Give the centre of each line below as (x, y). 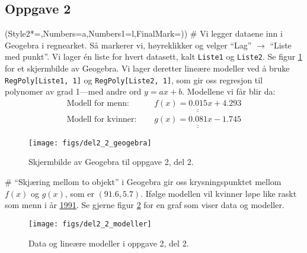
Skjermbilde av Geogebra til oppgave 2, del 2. (111, 162)
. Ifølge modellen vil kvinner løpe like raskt (219, 193)
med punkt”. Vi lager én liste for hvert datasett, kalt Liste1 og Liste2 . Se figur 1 (153, 56)
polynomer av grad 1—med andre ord (73, 91)
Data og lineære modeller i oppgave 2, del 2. (109, 243)
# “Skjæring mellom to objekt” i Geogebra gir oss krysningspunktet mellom (143, 182)
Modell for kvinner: (102, 120)
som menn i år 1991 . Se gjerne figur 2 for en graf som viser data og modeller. (145, 205)
